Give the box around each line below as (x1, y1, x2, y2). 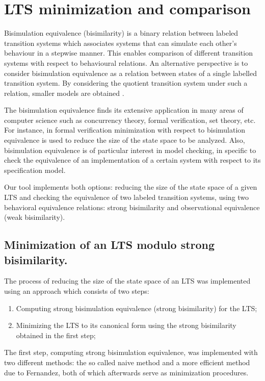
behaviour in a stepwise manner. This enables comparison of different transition (4, 47, 253, 58)
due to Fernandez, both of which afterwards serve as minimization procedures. (4, 367, 249, 377)
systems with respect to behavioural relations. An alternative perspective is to (4, 57, 248, 68)
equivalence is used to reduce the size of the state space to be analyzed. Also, (4, 135, 245, 145)
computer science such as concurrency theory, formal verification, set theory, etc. (4, 114, 256, 125)
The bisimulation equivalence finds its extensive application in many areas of (4, 105, 244, 115)
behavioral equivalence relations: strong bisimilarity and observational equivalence (4, 201, 260, 212)
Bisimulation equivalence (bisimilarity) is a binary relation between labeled (4, 28, 238, 38)
